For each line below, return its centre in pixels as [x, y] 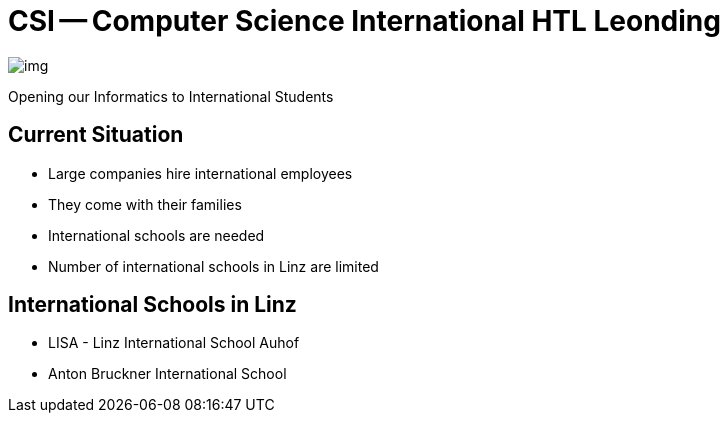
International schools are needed [156, 235]
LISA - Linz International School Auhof [174, 343]
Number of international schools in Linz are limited [213, 266]
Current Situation [96, 135]
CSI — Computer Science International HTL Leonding [364, 21]
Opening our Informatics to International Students [171, 96]
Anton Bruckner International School [167, 374]
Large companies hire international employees [200, 173]
